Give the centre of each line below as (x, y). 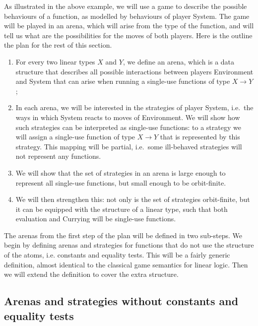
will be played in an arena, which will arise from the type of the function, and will (129, 26)
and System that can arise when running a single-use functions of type (123, 81)
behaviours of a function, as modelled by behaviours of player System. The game (127, 16)
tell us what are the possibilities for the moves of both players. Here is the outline (128, 35)
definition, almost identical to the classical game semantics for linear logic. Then (126, 264)
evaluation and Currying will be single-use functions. (96, 219)
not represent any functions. (58, 156)
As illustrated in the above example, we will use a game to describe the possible (126, 6)
